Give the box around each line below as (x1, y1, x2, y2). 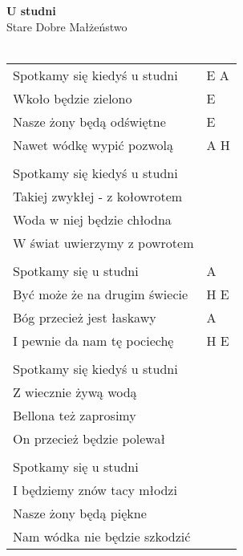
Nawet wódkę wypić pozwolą (13, 135, 173, 154)
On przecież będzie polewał (13, 428, 165, 448)
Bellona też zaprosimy (13, 405, 136, 424)
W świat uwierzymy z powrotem (13, 233, 194, 252)
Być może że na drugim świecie (13, 284, 188, 303)
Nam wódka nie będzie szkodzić (13, 526, 191, 546)
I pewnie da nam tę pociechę (13, 331, 174, 350)
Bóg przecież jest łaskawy (13, 307, 156, 327)
